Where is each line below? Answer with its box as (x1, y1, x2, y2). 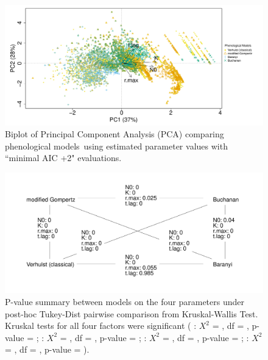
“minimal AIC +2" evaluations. (5, 151, 122, 164)
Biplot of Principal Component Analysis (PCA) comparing (5, 128, 224, 140)
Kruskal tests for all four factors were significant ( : (5, 319, 197, 332)
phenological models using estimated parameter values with (5, 139, 228, 152)
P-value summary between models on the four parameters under (5, 295, 244, 308)
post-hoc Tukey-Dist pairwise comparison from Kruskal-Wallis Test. (5, 307, 258, 320)
